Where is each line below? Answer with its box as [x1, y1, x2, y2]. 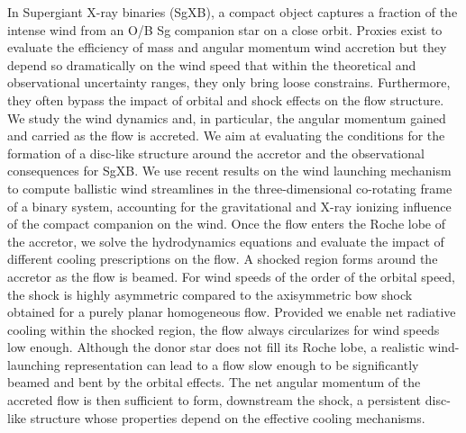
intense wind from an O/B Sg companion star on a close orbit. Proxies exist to [7, 20, 443, 39]
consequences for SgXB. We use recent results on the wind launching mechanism [7, 161, 452, 180]
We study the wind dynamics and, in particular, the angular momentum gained [7, 108, 446, 127]
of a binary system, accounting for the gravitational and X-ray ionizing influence [7, 196, 452, 215]
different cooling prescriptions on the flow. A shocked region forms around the [7, 249, 438, 268]
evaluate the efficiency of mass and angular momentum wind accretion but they [7, 38, 447, 57]
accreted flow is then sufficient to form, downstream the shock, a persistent [7, 391, 422, 410]
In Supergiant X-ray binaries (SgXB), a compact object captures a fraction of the [7, 3, 458, 21]
